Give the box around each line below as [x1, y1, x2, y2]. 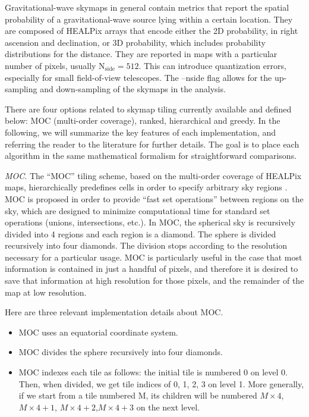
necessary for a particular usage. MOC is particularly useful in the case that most [5, 250, 302, 263]
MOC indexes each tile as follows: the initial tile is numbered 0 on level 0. [18, 366, 288, 378]
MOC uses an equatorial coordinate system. [18, 325, 178, 338]
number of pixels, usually [5, 59, 96, 71]
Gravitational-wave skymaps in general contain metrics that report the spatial [5, 1, 289, 13]
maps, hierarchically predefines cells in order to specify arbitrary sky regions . [5, 181, 288, 193]
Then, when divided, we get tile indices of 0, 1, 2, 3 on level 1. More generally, [18, 377, 304, 390]
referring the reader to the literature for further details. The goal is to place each [5, 137, 299, 150]
